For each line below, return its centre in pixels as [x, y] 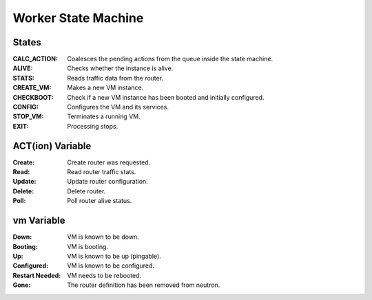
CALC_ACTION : [35, 59]
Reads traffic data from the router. [115, 78]
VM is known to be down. [103, 237]
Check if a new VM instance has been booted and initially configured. [166, 97]
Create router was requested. [109, 162]
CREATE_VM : [32, 88]
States [27, 42]
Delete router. [86, 191]
